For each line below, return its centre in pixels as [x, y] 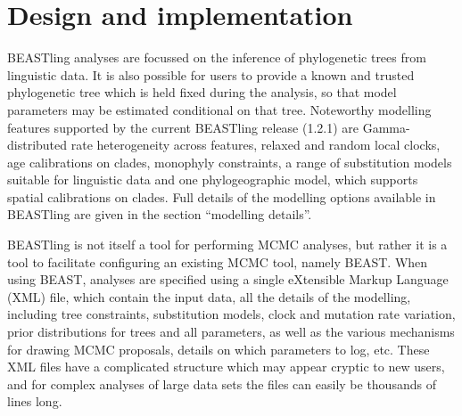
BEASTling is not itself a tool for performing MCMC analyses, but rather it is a [227, 245]
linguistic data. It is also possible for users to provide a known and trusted [211, 74]
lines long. [35, 401]
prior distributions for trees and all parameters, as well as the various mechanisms [231, 332]
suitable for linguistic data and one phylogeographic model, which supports [213, 179]
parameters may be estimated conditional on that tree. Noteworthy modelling [219, 109]
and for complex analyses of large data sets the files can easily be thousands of [222, 383]
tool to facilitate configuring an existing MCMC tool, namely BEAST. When [218, 261]
